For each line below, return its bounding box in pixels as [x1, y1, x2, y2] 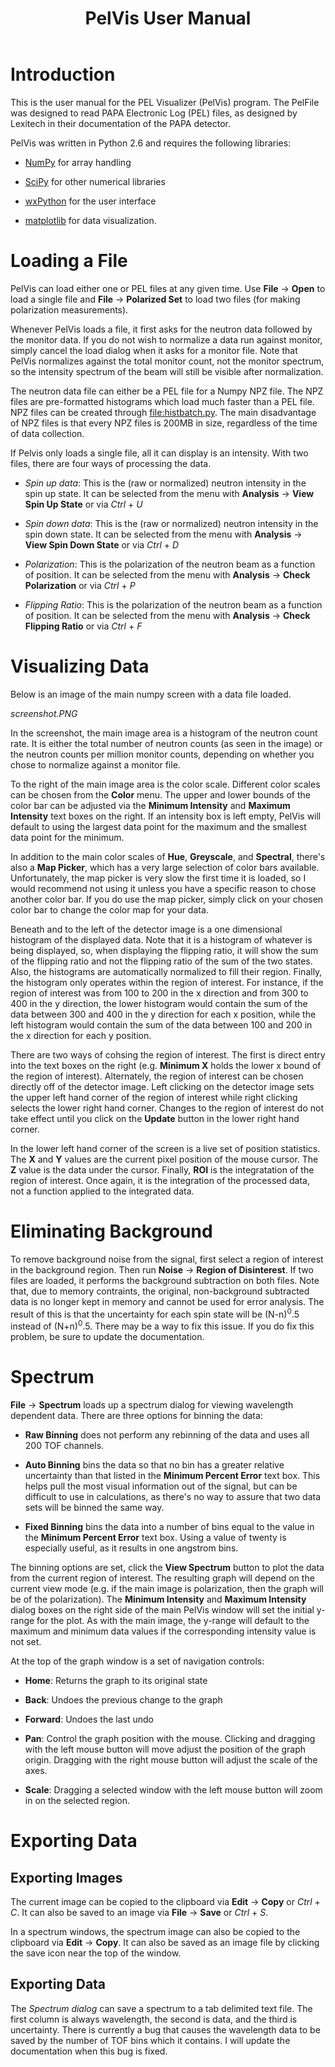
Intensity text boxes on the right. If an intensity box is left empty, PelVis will [10, 810, 322, 822]
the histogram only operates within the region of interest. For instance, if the [10, 976, 324, 988]
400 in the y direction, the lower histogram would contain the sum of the [10, 997, 308, 1009]
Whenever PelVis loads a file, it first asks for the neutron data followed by [10, 323, 313, 335]
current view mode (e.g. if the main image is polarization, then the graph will [10, 1583, 324, 1594]
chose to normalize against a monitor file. [10, 758, 181, 771]
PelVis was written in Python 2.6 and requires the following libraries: [10, 137, 292, 149]
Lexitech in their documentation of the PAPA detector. [10, 117, 232, 129]
